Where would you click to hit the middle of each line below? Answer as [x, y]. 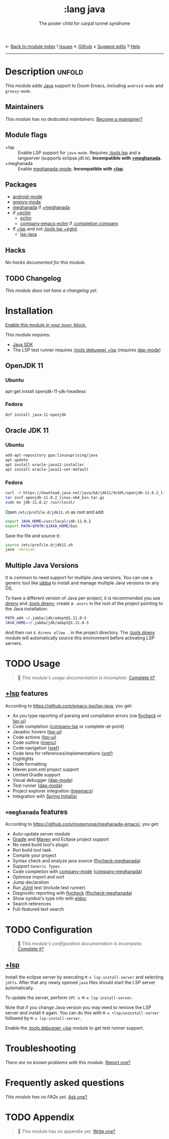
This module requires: [28, 334]
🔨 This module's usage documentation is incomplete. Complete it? [86, 677]
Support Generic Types [36, 866]
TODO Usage [33, 664]
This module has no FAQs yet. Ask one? [46, 1097]
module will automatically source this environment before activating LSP [80, 638]
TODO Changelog [33, 278]
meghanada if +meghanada [41, 207]
